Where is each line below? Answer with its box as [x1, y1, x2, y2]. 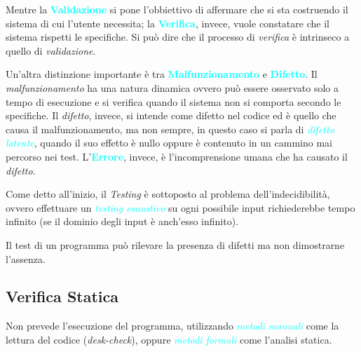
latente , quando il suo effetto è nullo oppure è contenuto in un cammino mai [6, 135, 332, 150]
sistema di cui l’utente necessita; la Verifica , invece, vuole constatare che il [6, 15, 329, 30]
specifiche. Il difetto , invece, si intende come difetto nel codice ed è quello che [6, 108, 336, 123]
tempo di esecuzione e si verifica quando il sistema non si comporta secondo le [6, 94, 341, 109]
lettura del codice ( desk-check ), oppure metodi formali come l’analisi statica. [6, 332, 332, 346]
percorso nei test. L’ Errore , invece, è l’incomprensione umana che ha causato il [6, 149, 348, 163]
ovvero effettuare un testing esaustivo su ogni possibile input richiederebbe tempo [6, 200, 355, 215]
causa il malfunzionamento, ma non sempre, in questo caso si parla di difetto [6, 121, 334, 136]
